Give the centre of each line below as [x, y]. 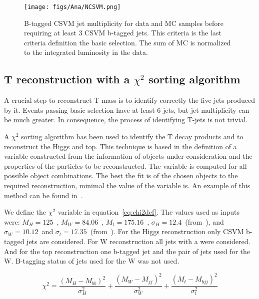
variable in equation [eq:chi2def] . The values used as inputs [149, 212]
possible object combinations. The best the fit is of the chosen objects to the [121, 175]
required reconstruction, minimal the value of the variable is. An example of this [127, 185]
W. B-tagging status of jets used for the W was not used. [92, 261]
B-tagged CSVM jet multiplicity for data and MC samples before [124, 23]
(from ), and [204, 221]
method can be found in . [43, 195]
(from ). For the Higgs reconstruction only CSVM [167, 231]
